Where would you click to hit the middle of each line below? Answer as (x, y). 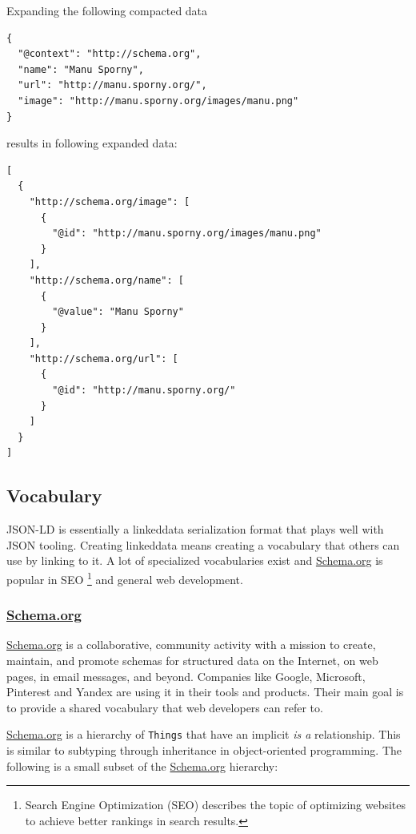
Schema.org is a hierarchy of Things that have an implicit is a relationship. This (204, 734)
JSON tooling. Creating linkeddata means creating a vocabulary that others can (203, 544)
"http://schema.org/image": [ (110, 201)
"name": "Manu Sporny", (81, 69)
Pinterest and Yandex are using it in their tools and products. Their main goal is (205, 692)
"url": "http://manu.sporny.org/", (112, 85)
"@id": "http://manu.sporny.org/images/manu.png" (187, 234)
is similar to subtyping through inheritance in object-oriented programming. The (204, 750)
